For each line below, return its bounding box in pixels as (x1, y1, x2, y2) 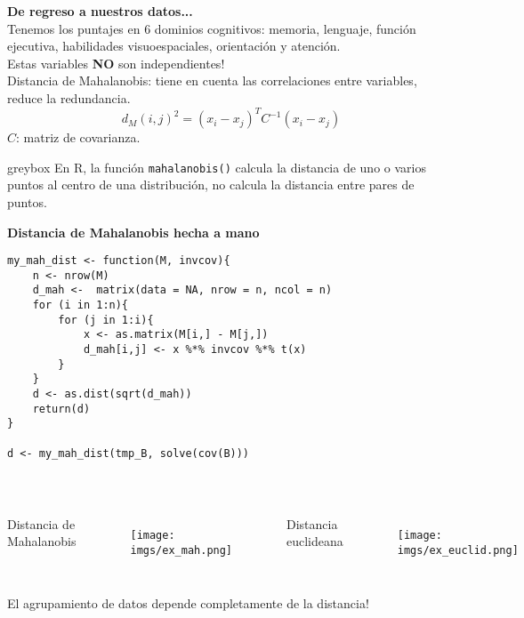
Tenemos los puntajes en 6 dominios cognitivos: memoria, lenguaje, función (7, 19, 416, 37)
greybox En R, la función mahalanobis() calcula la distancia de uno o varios (7, 157, 426, 176)
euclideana (286, 532, 343, 550)
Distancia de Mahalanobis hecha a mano (7, 222, 260, 241)
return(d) (32, 402, 91, 415)
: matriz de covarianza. (16, 128, 141, 147)
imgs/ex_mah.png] (130, 543, 233, 557)
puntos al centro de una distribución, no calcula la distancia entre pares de (7, 175, 415, 194)
